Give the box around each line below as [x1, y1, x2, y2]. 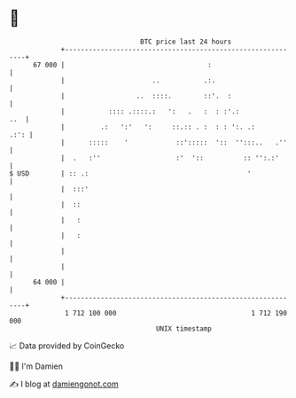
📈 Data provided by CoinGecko [9, 340, 125, 351]
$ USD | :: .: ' [9, 168, 252, 178]
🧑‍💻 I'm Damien [9, 361, 64, 371]
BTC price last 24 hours [140, 37, 232, 46]
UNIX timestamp [155, 324, 213, 333]
